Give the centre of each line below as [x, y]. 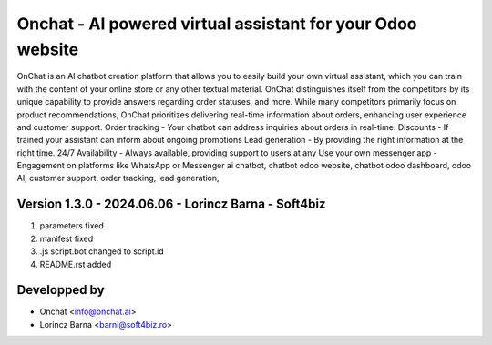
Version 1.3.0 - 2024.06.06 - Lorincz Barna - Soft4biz [171, 204]
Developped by [61, 290]
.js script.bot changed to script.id [102, 251]
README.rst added [76, 264]
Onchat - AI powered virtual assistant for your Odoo [217, 24]
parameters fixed [72, 226]
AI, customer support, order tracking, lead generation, [118, 178]
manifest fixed [67, 238]
